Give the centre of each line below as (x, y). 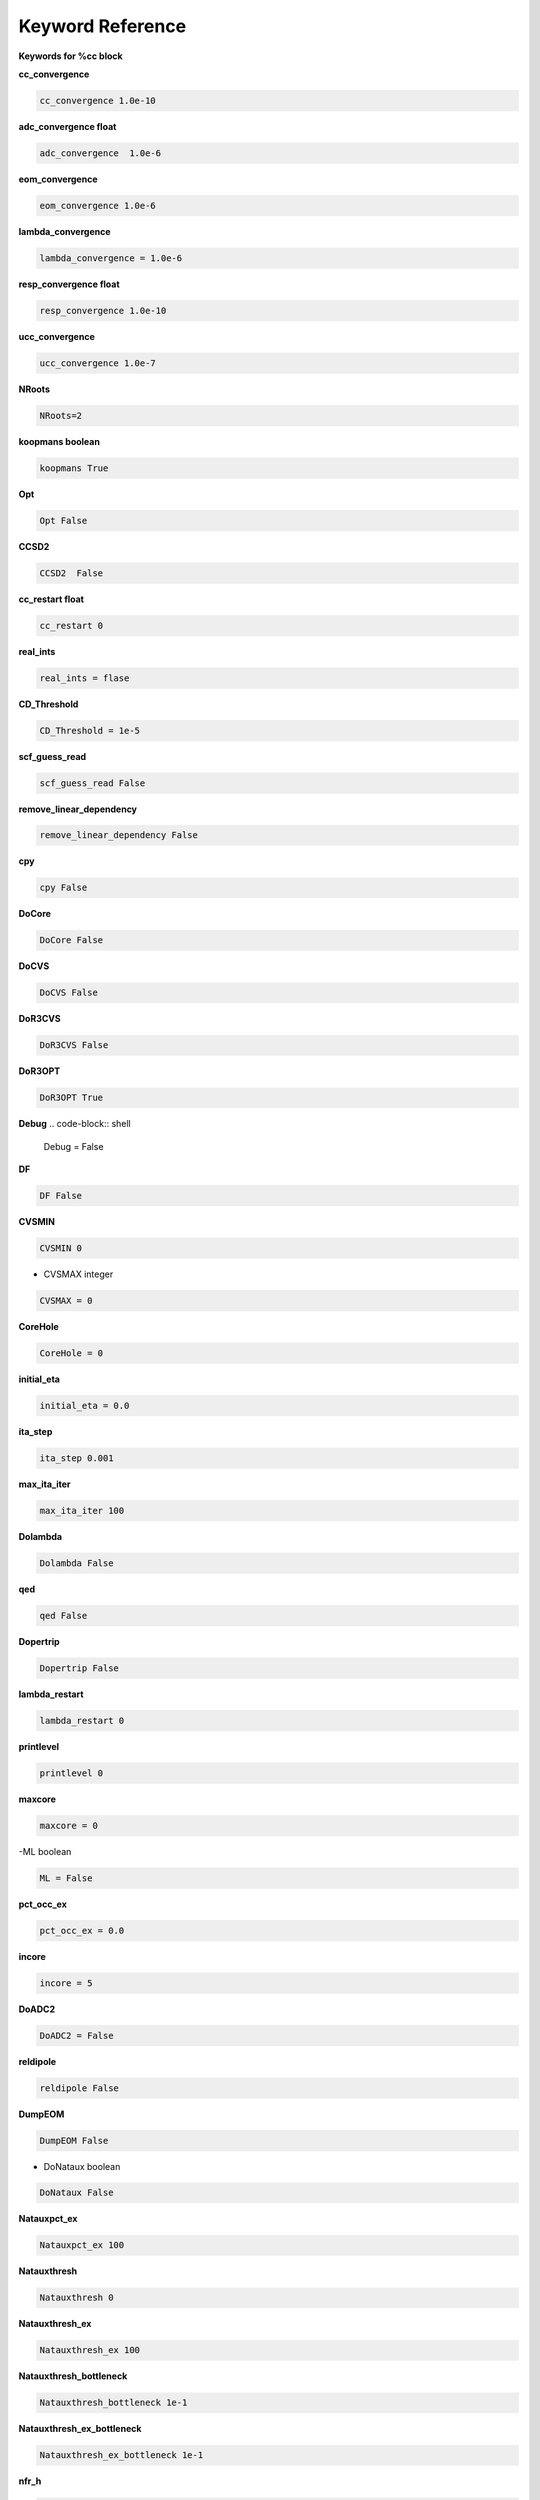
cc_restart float (51, 599)
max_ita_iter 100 (82, 1510)
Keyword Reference (102, 26)
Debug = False (73, 1146)
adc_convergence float (67, 126)
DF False (61, 1196)
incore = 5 (66, 1983)
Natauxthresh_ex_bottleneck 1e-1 (121, 2455)
